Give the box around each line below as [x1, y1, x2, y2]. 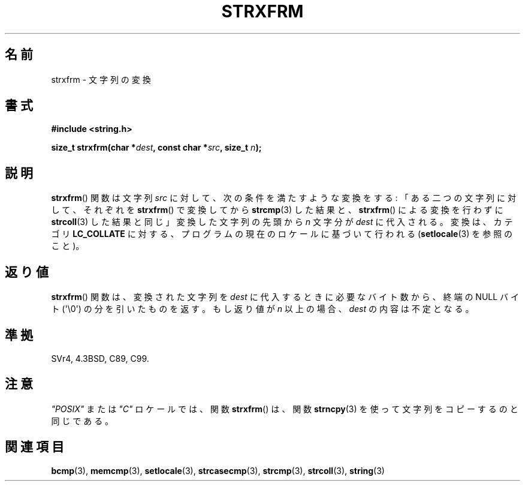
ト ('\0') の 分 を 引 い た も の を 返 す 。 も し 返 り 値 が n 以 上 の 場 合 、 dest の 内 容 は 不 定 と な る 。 [51, 304, 474, 314]
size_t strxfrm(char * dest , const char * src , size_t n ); [51, 142, 262, 153]
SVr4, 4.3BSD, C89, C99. [51, 353, 149, 364]
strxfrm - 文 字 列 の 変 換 [51, 74, 151, 85]
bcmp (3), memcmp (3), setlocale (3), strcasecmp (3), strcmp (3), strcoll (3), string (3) [51, 465, 385, 476]
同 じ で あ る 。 [51, 415, 114, 426]
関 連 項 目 [5, 439, 64, 455]
